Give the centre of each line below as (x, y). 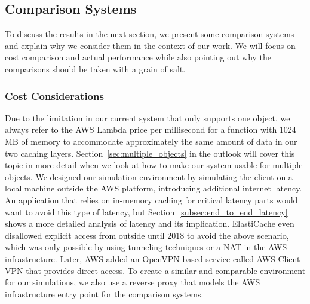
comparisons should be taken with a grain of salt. (95, 69)
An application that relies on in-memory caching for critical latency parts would (151, 200)
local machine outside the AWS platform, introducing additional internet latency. (154, 188)
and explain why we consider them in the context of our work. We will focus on (150, 45)
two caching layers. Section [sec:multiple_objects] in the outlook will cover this (150, 153)
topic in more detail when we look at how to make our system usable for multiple (154, 165)
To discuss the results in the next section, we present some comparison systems (150, 34)
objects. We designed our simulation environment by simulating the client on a (149, 176)
